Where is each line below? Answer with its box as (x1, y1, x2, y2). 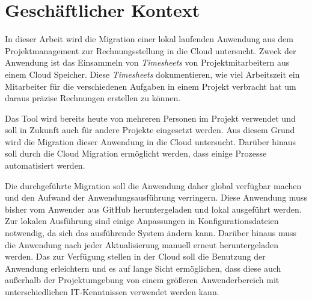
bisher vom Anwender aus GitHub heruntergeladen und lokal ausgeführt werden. (5, 202, 302, 215)
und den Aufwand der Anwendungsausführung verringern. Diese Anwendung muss (5, 191, 307, 204)
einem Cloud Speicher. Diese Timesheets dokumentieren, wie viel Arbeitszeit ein (5, 67, 300, 80)
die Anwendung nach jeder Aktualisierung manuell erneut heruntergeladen (5, 238, 278, 251)
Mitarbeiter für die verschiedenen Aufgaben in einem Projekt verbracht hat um (5, 80, 296, 92)
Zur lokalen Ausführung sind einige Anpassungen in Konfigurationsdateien (5, 214, 279, 227)
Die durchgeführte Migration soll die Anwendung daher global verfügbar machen (5, 179, 302, 192)
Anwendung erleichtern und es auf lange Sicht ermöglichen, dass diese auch (5, 261, 281, 274)
